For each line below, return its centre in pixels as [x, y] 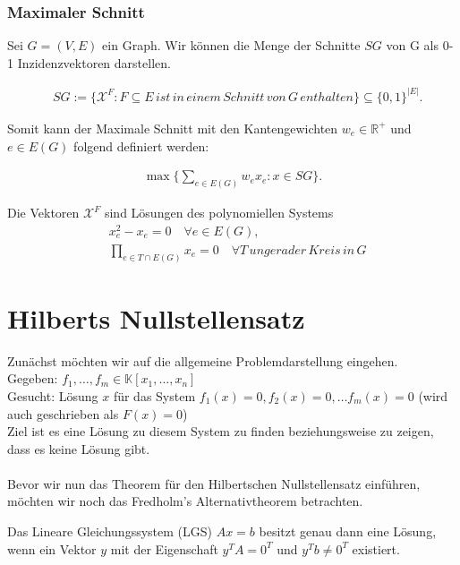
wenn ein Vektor [52, 548]
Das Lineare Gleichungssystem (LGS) [110, 531]
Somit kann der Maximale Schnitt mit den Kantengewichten [173, 128]
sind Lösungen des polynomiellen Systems [219, 213]
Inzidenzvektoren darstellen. [94, 62]
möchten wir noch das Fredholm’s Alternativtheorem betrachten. [185, 501]
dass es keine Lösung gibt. [79, 448]
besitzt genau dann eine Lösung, [348, 531]
